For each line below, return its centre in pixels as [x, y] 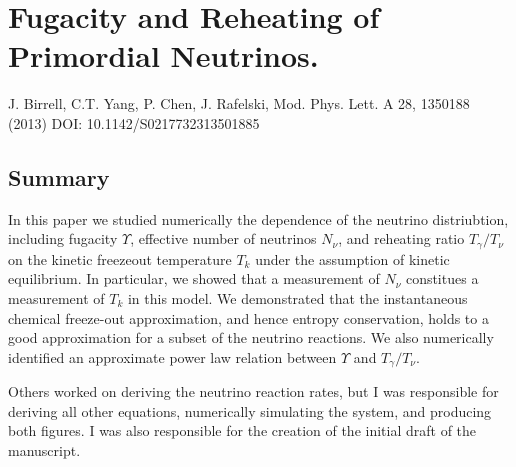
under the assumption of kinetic [352, 258]
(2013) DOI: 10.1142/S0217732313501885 [134, 122]
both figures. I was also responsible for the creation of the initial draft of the [242, 430]
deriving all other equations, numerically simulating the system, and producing [250, 410]
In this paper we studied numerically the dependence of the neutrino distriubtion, [258, 218]
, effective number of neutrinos [223, 238]
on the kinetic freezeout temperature [120, 258]
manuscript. [44, 449]
